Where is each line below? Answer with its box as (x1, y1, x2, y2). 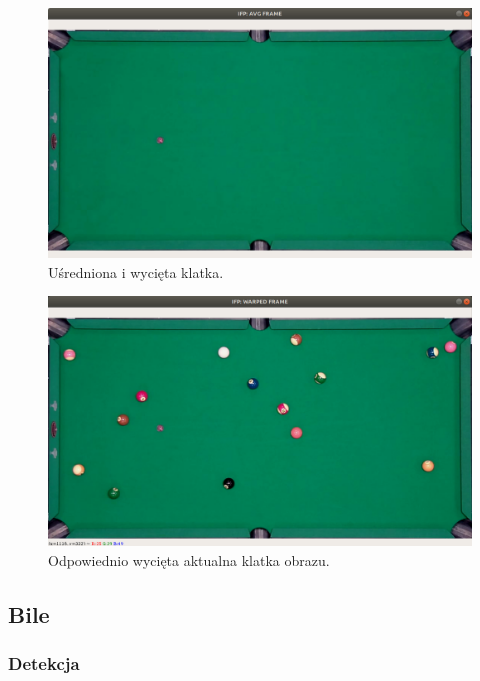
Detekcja (8, 651, 80, 676)
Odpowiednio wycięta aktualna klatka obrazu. (48, 549, 330, 570)
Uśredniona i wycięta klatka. (48, 261, 224, 282)
